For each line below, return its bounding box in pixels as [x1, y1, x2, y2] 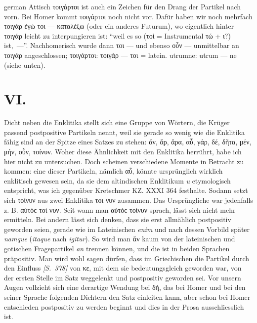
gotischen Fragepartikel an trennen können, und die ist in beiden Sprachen [4, 243, 230, 253]
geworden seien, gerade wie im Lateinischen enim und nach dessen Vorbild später [4, 224, 250, 234]
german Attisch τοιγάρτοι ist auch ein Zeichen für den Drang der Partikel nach [4, 1, 241, 11]
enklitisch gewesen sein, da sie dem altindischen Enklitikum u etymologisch [4, 175, 231, 185]
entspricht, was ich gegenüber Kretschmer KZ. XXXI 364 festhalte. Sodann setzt [4, 185, 248, 195]
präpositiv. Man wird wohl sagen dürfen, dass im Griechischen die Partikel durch [4, 253, 250, 263]
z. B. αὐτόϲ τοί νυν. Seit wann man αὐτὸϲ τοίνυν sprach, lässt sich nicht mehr [4, 204, 236, 215]
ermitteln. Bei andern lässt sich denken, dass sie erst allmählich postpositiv [4, 214, 231, 225]
